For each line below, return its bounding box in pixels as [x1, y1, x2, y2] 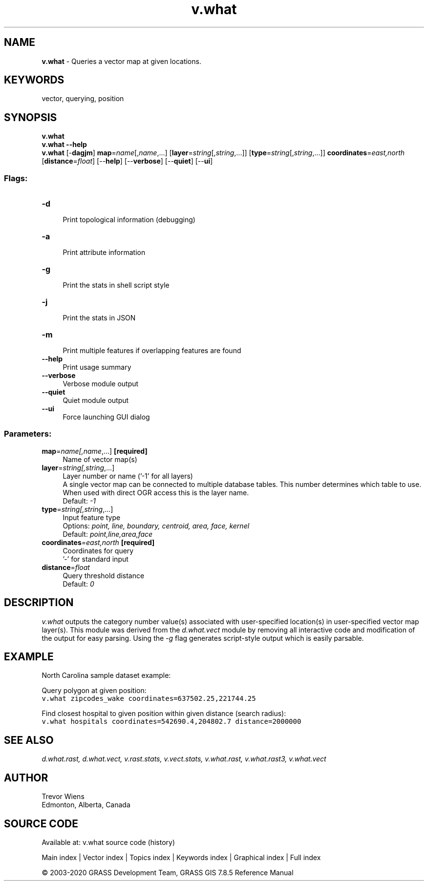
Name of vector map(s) [63, 455, 137, 464]
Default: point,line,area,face [63, 529, 153, 538]
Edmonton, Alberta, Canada [42, 801, 130, 809]
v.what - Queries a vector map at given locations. [42, 57, 201, 65]
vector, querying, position [42, 94, 124, 103]
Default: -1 [63, 496, 96, 505]
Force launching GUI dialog [63, 413, 150, 421]
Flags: [4, 173, 28, 183]
